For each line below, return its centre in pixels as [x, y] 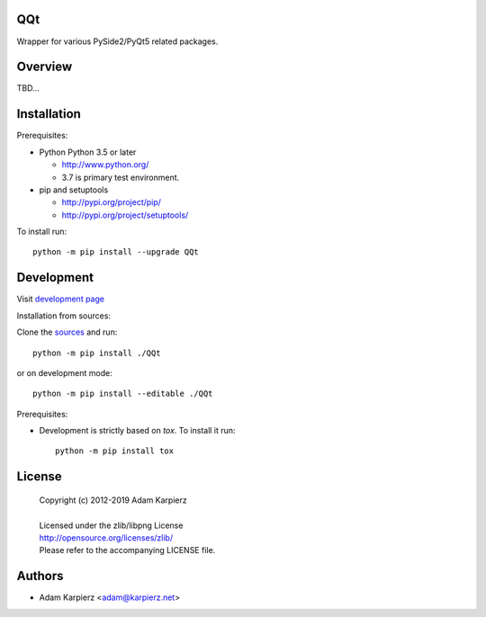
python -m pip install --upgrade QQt [116, 252]
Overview [45, 67]
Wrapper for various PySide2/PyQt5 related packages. [117, 41]
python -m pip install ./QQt [97, 353]
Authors [40, 576]
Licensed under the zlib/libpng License [111, 525]
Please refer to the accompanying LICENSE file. [127, 550]
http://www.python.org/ [105, 165]
